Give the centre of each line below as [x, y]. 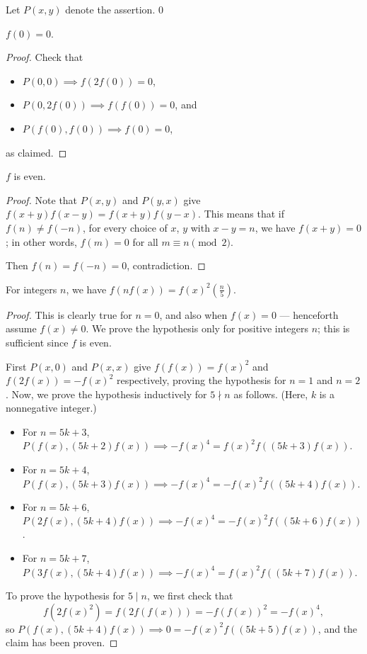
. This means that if [241, 214]
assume [21, 328]
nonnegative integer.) [51, 408]
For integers [31, 289]
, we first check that [190, 596]
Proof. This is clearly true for [69, 314]
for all [145, 241]
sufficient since [37, 342]
